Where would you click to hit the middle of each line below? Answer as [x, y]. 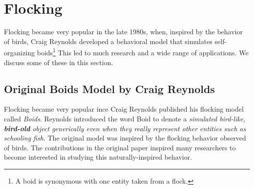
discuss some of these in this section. [59, 62]
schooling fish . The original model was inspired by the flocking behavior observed [125, 138]
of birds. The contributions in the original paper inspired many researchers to [120, 147]
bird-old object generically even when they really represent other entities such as [125, 128]
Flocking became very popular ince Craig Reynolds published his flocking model [124, 109]
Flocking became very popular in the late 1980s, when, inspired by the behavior [123, 32]
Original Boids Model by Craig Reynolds [109, 88]
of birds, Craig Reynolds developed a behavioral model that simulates [108, 41]
